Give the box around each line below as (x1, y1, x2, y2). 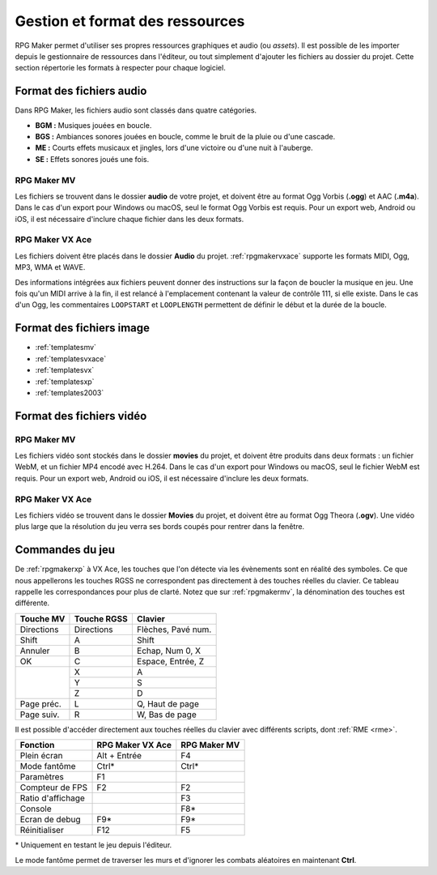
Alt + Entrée (96, 750, 142, 762)
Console (19, 803, 52, 814)
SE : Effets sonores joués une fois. (35, 154, 150, 164)
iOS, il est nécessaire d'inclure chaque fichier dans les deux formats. (15, 214, 244, 224)
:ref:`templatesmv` (35, 343, 97, 352)
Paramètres (19, 771, 65, 783)
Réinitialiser (19, 825, 64, 836)
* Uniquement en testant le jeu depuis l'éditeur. (15, 840, 172, 850)
